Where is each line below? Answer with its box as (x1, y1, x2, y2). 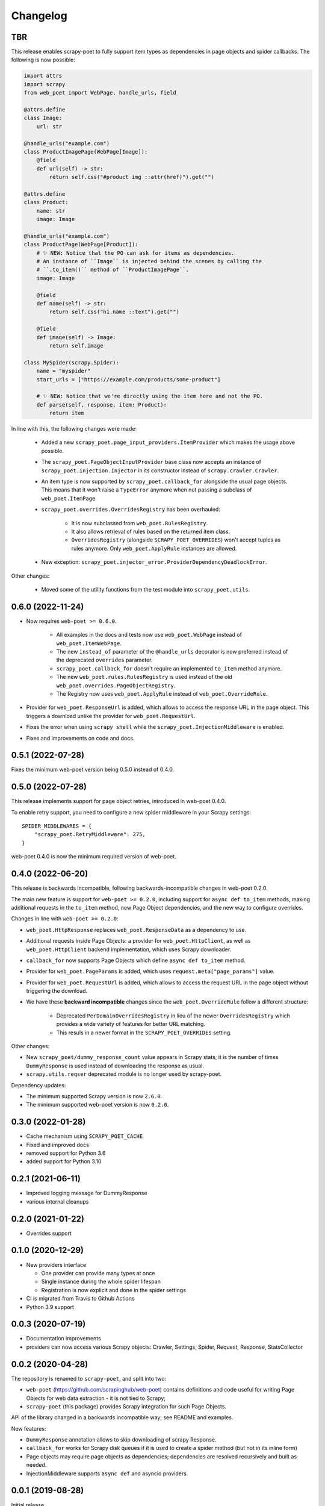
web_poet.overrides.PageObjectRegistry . (56, 681, 176, 689)
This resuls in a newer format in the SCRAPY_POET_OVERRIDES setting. (56, 1029, 232, 1036)
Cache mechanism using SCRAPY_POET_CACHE (26, 1133, 143, 1140)
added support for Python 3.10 (26, 1158, 102, 1165)
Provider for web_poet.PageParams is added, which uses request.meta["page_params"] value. (26, 967, 275, 975)
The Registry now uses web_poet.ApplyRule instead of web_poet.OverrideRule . (56, 690, 268, 697)
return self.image (49, 342, 104, 349)
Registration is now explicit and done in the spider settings (41, 1286, 187, 1293)
